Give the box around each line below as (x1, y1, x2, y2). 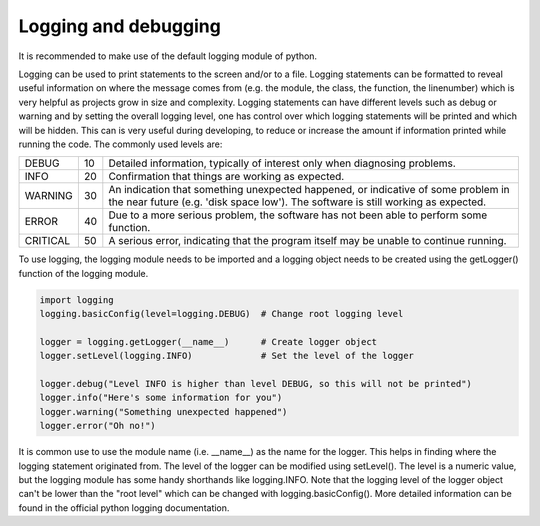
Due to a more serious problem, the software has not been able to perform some (108, 208, 488, 222)
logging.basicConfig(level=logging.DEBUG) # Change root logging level (39, 308, 404, 320)
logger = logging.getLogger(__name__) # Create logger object (39, 336, 378, 347)
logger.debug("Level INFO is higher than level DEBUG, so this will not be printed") (39, 378, 472, 389)
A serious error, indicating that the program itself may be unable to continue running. (108, 234, 507, 248)
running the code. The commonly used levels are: (18, 138, 223, 150)
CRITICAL (24, 234, 71, 248)
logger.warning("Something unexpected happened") (39, 406, 288, 417)
